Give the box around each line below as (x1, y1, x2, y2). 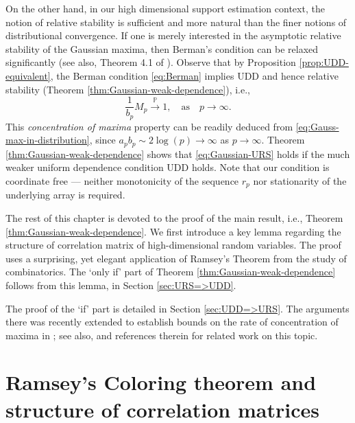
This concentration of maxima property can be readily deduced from (5, 119, 293, 133)
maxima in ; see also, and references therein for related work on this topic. (5, 328, 318, 342)
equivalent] (5, 68, 51, 82)
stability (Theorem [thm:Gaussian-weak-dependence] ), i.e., (5, 82, 251, 96)
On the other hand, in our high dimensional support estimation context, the (5, 1, 325, 15)
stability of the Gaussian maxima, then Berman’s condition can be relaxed (5, 41, 319, 56)
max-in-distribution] (5, 133, 90, 147)
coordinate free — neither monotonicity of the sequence (5, 173, 239, 187)
